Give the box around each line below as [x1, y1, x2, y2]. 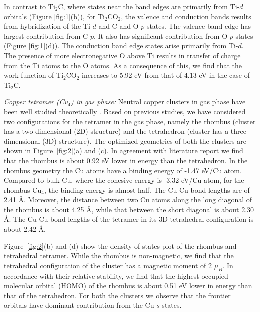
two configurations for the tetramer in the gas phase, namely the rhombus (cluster [4, 116, 256, 126]
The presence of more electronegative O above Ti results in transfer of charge [4, 50, 241, 60]
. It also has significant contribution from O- [93, 30, 230, 41]
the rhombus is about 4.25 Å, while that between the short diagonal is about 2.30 [4, 204, 254, 214]
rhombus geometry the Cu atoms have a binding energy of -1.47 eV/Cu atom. [4, 165, 242, 175]
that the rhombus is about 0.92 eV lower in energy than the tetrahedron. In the [4, 155, 248, 165]
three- [230, 126, 249, 136]
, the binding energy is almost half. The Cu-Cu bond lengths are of [44, 184, 250, 195]
